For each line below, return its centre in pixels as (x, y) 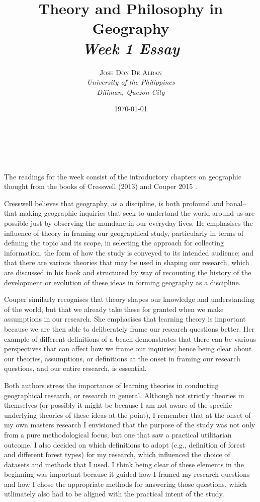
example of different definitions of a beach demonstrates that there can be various (130, 338)
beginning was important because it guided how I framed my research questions (127, 474)
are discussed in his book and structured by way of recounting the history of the (128, 272)
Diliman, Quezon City (131, 91)
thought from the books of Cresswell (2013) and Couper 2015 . (101, 186)
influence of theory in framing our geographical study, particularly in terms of (124, 233)
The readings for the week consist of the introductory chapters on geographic (123, 176)
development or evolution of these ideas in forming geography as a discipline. (122, 282)
